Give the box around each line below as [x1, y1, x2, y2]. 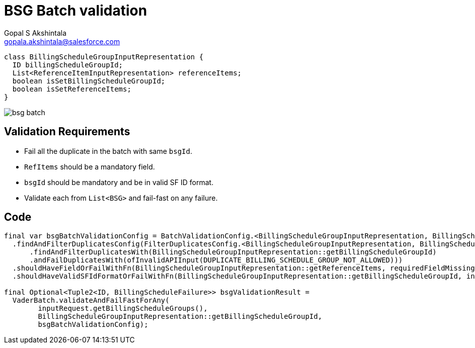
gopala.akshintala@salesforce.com [4, 37, 120, 46]
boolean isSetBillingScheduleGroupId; [12, 76, 166, 85]
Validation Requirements [4, 125, 130, 138]
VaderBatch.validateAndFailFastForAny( [12, 296, 170, 305]
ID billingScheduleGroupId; [12, 60, 123, 69]
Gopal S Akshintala [4, 28, 67, 37]
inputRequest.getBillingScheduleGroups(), [38, 304, 208, 313]
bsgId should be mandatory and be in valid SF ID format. [24, 178, 214, 187]
